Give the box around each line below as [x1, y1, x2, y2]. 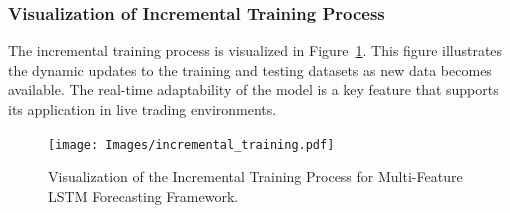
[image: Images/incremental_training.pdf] [48, 137, 335, 152]
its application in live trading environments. [8, 99, 277, 119]
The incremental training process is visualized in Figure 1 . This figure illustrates [8, 40, 503, 61]
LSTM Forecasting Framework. [48, 185, 239, 206]
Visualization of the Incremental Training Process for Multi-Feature [48, 166, 463, 187]
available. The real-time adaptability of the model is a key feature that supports [8, 79, 499, 100]
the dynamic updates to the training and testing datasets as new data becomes [8, 59, 492, 80]
